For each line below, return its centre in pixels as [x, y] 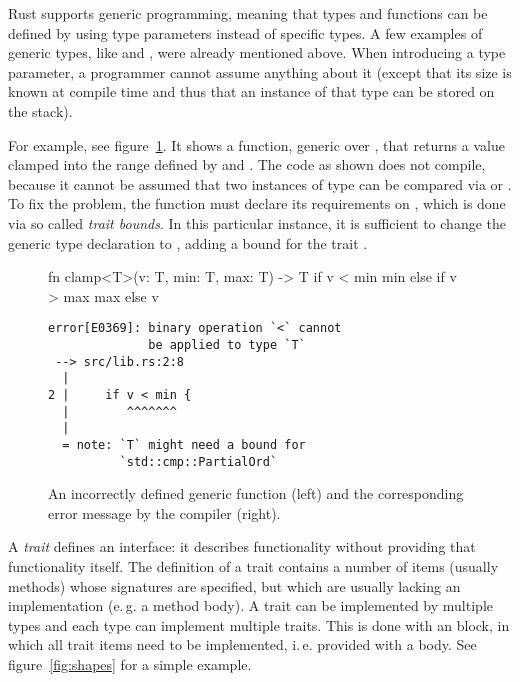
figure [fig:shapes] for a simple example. [130, 663]
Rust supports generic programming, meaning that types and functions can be [248, 13]
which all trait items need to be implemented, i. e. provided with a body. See [242, 644]
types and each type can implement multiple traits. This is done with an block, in [259, 624]
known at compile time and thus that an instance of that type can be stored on [251, 91]
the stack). [40, 110]
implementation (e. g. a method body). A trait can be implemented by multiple [250, 605]
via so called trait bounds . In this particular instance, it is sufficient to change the [257, 222]
